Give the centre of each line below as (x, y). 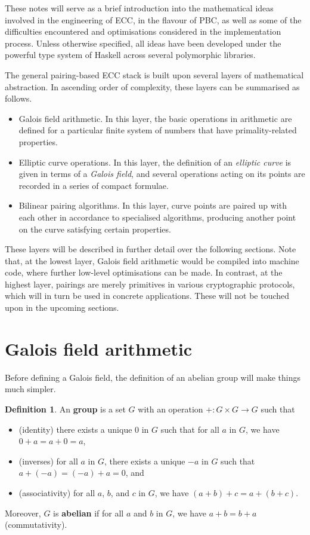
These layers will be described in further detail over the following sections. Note (151, 249)
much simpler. (30, 389)
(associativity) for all (57, 492)
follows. (18, 98)
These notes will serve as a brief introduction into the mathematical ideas (139, 8)
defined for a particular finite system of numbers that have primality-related (158, 130)
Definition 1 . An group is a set (65, 409)
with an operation (170, 409)
